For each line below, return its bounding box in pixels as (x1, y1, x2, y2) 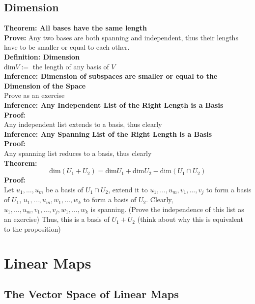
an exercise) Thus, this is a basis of (4, 214, 110, 224)
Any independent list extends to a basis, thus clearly (4, 119, 162, 129)
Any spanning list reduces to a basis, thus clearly (4, 148, 152, 158)
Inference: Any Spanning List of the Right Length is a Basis (4, 128, 212, 139)
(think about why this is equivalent (137, 214, 243, 224)
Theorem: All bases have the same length (4, 23, 147, 33)
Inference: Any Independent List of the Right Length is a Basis (4, 99, 224, 110)
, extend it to (108, 184, 148, 194)
